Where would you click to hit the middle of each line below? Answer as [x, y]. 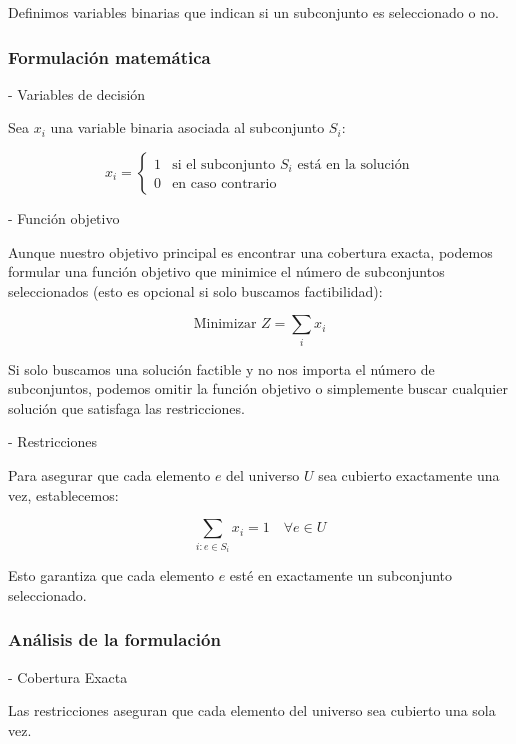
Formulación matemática [109, 56]
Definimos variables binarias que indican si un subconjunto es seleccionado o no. [253, 12]
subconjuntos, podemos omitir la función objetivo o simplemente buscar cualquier [258, 388]
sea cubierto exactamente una [409, 475]
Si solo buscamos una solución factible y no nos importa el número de [221, 368]
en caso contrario [224, 184]
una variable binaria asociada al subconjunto [187, 127]
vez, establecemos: [63, 494]
